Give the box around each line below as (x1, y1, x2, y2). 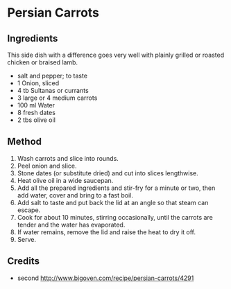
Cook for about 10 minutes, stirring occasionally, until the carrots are (17, 213, 213, 221)
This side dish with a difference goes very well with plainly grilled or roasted (7, 51, 225, 59)
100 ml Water (17, 101, 55, 109)
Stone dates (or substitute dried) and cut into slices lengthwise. (17, 168, 199, 177)
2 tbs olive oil (17, 116, 55, 124)
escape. (17, 206, 41, 214)
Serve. (17, 235, 37, 243)
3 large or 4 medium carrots (17, 94, 98, 102)
